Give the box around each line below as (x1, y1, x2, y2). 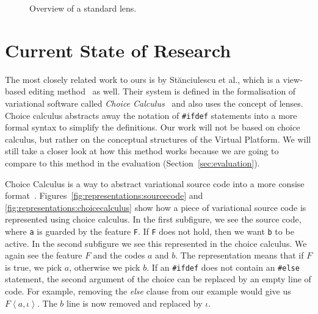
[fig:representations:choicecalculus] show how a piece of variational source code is (5, 201, 306, 213)
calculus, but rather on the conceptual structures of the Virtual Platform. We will (5, 132, 311, 145)
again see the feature (5, 249, 82, 262)
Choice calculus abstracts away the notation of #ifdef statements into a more (5, 109, 297, 121)
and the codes (93, 249, 145, 262)
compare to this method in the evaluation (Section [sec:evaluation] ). (5, 156, 260, 169)
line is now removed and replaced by (67, 296, 203, 309)
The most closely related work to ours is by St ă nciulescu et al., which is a (5, 73, 280, 85)
